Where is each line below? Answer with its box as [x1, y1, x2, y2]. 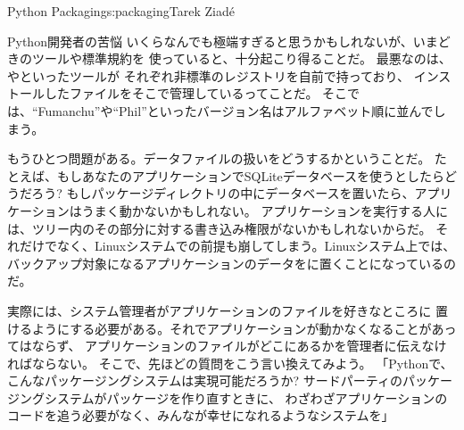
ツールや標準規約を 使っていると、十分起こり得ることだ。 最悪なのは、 [31, 49, 452, 68]
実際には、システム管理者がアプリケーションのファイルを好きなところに [7, 301, 432, 319]
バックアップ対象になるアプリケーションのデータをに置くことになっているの [7, 253, 457, 272]
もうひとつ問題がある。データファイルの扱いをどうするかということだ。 [7, 149, 431, 168]
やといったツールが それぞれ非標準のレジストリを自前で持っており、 [7, 66, 410, 85]
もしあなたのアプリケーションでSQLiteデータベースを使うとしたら [56, 166, 444, 185]
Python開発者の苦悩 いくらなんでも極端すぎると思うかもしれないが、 [7, 31, 413, 50]
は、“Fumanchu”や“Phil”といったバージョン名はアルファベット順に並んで [7, 101, 434, 120]
